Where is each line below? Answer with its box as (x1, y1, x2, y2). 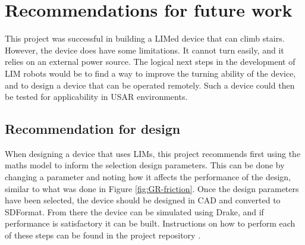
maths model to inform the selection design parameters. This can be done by (5, 159, 285, 171)
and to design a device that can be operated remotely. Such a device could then (5, 78, 295, 91)
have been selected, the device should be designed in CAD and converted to (5, 194, 281, 206)
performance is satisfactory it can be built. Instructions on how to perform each (5, 217, 295, 230)
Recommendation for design (5, 120, 181, 138)
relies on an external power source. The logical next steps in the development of (5, 55, 295, 68)
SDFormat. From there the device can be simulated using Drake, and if (5, 205, 264, 218)
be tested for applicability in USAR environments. (5, 90, 188, 103)
